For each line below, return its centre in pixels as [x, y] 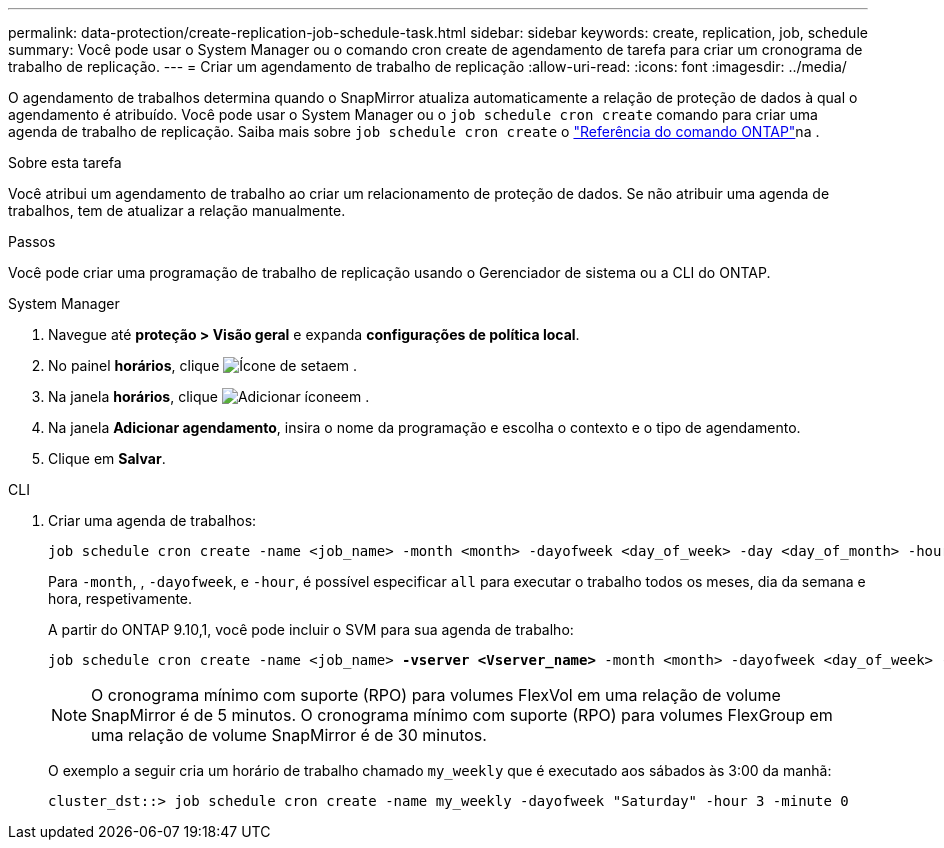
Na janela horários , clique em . [209, 396]
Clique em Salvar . [107, 458]
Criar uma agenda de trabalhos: [152, 520]
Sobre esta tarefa [65, 162]
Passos [32, 241]
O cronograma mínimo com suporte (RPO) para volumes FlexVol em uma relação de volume [436, 695]
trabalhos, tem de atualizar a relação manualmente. [177, 210]
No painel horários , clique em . [202, 365]
